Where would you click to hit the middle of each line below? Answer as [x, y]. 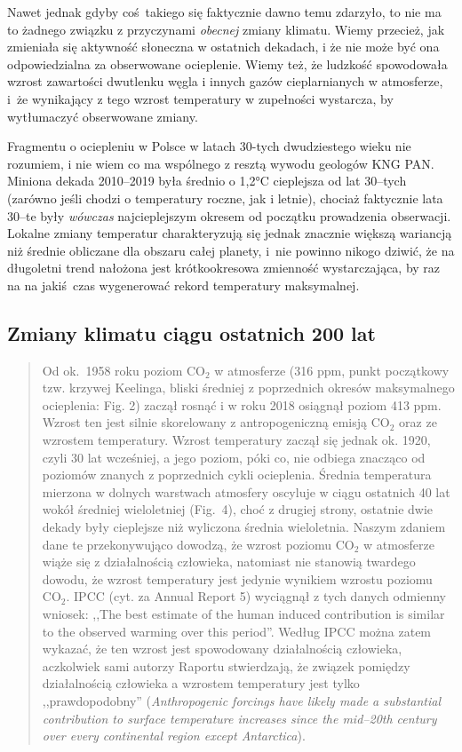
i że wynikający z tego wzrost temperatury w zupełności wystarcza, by [200, 98]
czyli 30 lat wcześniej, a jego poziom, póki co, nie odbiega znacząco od [234, 457]
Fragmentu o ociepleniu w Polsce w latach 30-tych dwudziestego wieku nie [209, 146]
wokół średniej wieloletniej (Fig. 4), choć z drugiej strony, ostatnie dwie [238, 509]
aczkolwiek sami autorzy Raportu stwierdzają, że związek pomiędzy [226, 665]
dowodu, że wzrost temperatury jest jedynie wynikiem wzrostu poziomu [237, 578]
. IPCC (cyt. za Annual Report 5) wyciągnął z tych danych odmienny [256, 596]
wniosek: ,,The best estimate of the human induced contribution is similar [243, 614]
